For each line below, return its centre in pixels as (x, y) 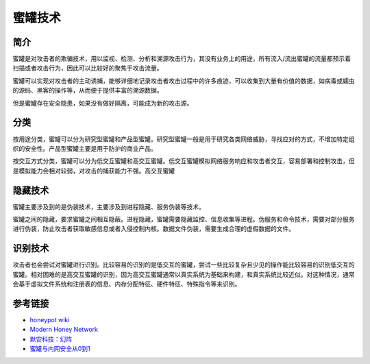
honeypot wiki (50, 319)
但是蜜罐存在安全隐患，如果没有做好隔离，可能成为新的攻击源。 (103, 103)
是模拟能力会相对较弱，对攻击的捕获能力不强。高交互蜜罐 (94, 171)
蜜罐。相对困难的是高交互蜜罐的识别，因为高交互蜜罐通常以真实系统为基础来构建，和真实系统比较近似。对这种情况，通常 (184, 274)
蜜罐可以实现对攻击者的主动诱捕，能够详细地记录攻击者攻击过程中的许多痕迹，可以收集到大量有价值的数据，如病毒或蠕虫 (184, 81)
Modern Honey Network (64, 330)
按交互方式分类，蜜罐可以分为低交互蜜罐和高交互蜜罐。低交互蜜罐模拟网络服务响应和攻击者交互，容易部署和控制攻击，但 (184, 161)
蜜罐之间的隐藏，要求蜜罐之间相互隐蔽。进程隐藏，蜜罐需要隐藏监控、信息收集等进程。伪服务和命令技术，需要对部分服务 (184, 219)
